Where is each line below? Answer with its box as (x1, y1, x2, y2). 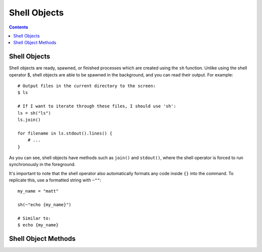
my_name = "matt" (17, 189, 59, 194)
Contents (9, 24, 29, 30)
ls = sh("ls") (17, 110, 51, 116)
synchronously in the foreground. (9, 162, 76, 167)
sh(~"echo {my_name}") (17, 202, 72, 208)
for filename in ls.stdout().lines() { (17, 131, 113, 136)
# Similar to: (17, 216, 51, 221)
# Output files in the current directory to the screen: (17, 83, 156, 89)
